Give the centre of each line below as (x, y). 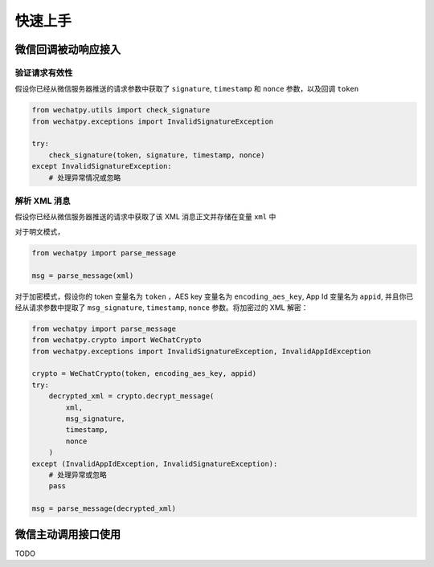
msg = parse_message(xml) (83, 275)
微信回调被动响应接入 (68, 49)
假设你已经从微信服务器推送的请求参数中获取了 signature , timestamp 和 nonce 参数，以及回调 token (187, 89)
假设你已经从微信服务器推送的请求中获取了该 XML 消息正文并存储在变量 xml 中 (145, 217)
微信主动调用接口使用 (68, 534)
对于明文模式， (39, 231)
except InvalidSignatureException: (102, 166)
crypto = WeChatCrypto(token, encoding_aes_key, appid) (144, 374)
